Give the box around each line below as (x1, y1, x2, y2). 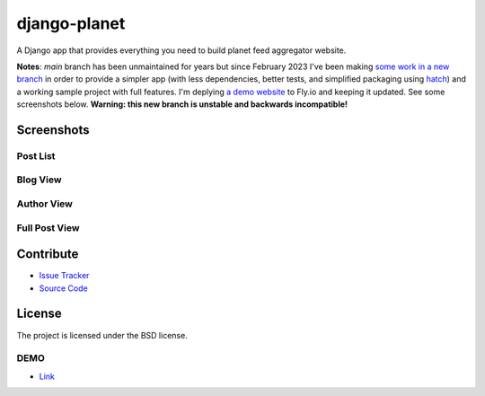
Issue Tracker (39, 270, 90, 281)
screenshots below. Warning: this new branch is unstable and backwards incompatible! (16, 99, 348, 110)
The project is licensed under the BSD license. (16, 330, 188, 340)
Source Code (39, 283, 89, 294)
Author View (16, 198, 74, 210)
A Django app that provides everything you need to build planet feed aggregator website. (16, 45, 347, 56)
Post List (16, 149, 56, 162)
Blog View (16, 173, 62, 186)
